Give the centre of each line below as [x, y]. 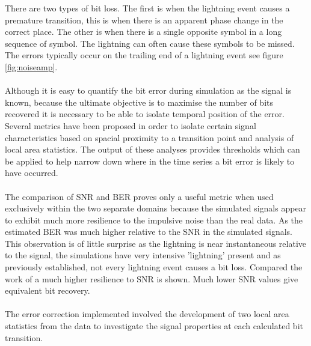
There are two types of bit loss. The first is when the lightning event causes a [147, 8]
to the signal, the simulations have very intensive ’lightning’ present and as [143, 255]
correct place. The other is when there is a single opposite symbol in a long [143, 32]
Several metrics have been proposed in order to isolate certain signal [131, 125]
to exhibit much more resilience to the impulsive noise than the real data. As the [154, 220]
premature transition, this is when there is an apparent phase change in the [144, 20]
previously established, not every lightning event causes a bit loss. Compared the [154, 267]
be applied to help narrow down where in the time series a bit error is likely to [150, 161]
